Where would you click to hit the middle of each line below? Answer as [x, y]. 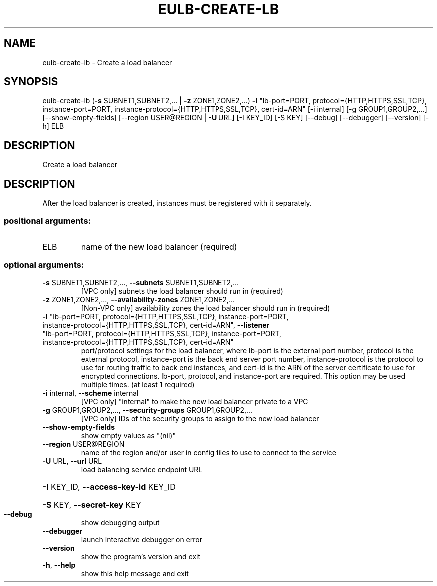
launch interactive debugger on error [141, 539]
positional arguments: [48, 221]
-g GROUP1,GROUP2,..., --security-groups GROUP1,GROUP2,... [148, 410]
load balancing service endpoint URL [142, 469]
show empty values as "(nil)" [128, 435]
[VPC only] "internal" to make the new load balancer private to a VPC [195, 401]
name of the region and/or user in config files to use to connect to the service [209, 452]
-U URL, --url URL [72, 461]
